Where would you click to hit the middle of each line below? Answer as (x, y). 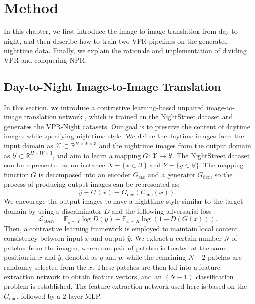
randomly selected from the (45, 267)
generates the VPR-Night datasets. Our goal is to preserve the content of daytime (127, 126)
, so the (222, 174)
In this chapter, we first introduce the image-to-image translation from (110, 31)
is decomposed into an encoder (85, 174)
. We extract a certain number (176, 238)
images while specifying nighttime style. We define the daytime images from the (124, 136)
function (16, 174)
